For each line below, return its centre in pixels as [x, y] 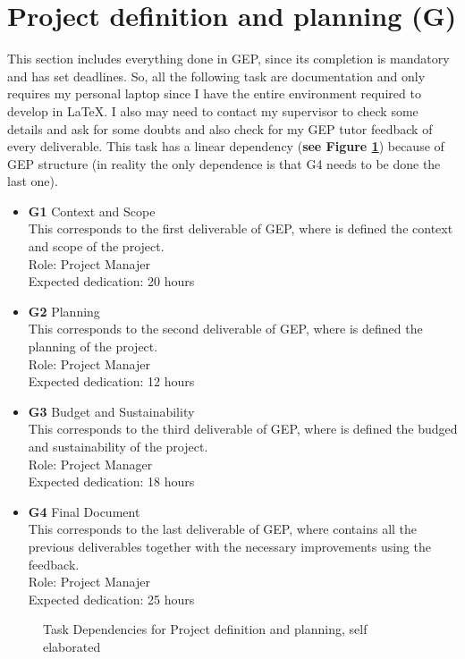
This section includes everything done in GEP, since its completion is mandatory [228, 59]
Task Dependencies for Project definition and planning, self [205, 629]
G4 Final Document [84, 511]
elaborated [72, 646]
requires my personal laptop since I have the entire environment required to [214, 93]
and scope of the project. [96, 246]
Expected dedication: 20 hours [111, 281]
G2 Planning [64, 311]
